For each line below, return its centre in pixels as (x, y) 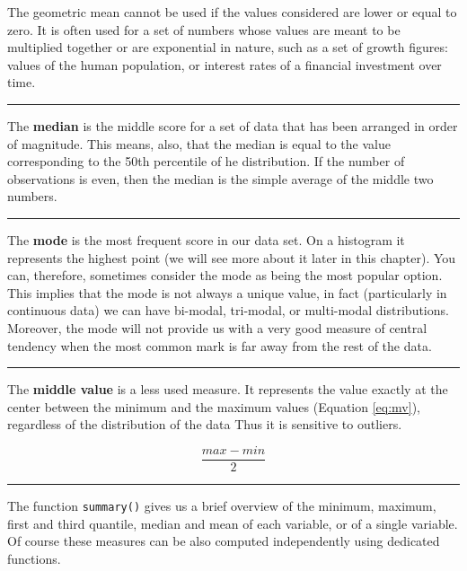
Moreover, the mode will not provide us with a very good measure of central (217, 327)
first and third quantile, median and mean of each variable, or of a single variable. (233, 523)
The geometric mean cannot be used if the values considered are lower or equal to (232, 12)
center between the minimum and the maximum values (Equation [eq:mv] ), (214, 406)
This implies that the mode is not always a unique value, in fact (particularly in (227, 292)
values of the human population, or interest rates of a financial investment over (225, 64)
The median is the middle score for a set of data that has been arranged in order (233, 125)
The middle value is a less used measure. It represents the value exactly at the (228, 389)
